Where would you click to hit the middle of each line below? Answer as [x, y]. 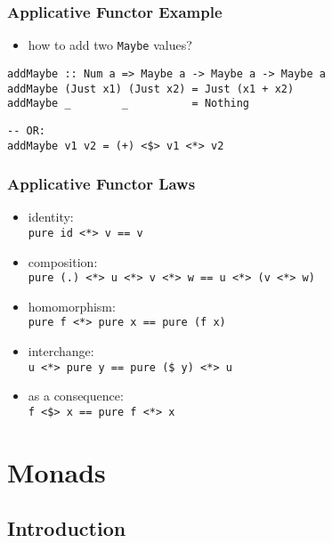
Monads [57, 471]
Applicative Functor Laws [101, 184]
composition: [63, 261]
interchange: [61, 351]
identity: [51, 217]
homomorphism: [72, 306]
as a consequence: [76, 396]
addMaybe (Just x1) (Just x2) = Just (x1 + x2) [151, 89]
